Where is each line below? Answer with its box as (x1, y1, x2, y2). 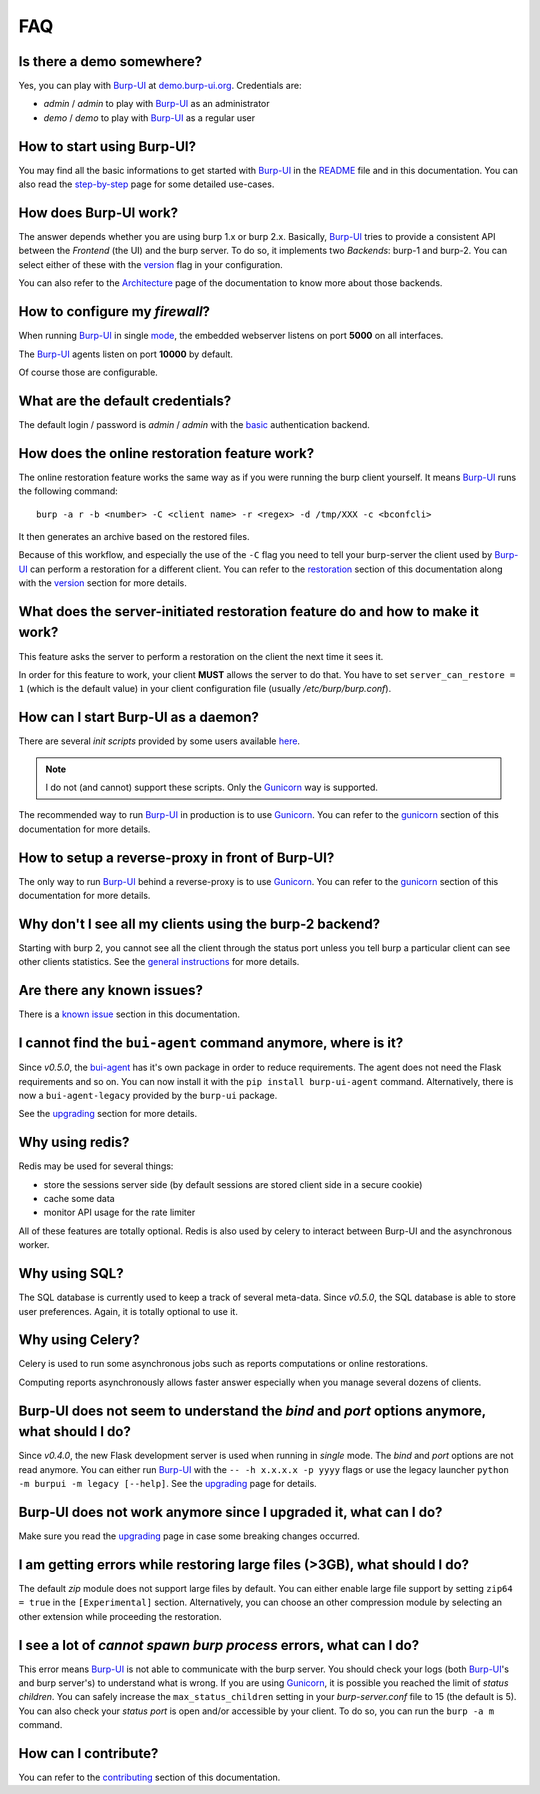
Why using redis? (18, 1134, 130, 1151)
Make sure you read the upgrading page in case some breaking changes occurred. (18, 1530, 360, 1542)
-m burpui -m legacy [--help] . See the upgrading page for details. (18, 1478, 317, 1490)
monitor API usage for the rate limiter (43, 1206, 196, 1219)
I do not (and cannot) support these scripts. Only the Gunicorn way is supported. (45, 781, 379, 794)
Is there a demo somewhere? (18, 53, 203, 70)
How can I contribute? (18, 1745, 159, 1762)
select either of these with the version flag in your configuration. (18, 258, 284, 270)
